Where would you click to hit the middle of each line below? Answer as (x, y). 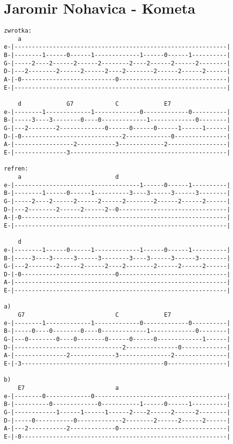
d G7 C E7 (94, 104)
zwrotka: (18, 31)
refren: (16, 169)
